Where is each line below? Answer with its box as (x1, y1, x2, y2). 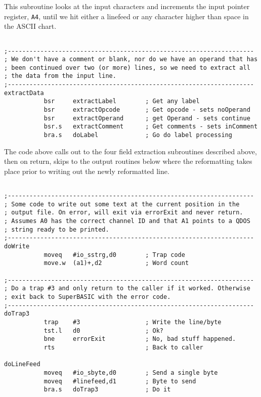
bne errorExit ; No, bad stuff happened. (43, 335, 236, 343)
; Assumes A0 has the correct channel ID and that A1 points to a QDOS (4, 217, 250, 225)
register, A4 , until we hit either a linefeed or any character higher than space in (4, 11, 249, 21)
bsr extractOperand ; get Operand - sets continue (43, 114, 250, 122)
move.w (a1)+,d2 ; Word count (43, 259, 189, 267)
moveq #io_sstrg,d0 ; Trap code (43, 251, 185, 258)
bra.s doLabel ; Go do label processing (43, 131, 233, 139)
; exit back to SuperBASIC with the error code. (4, 293, 171, 301)
